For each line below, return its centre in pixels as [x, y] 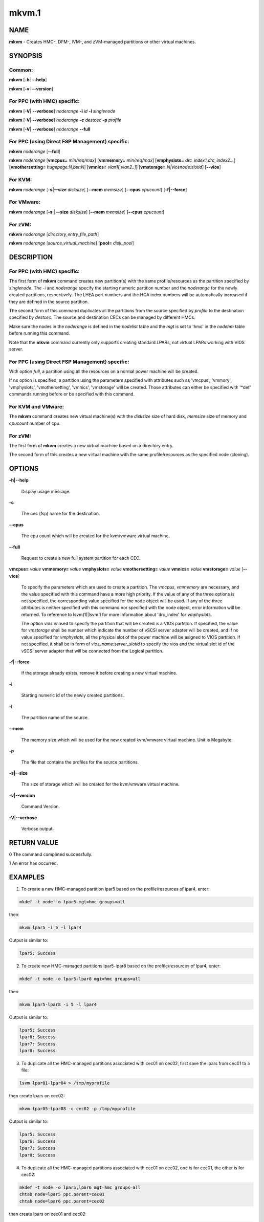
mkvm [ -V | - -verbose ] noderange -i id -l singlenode [62, 111]
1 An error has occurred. [33, 863]
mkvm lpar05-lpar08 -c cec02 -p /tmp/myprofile [77, 1109]
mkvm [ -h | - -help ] [28, 80]
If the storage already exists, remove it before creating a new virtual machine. [99, 673]
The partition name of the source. [55, 717]
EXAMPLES [27, 877]
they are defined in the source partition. [49, 302]
